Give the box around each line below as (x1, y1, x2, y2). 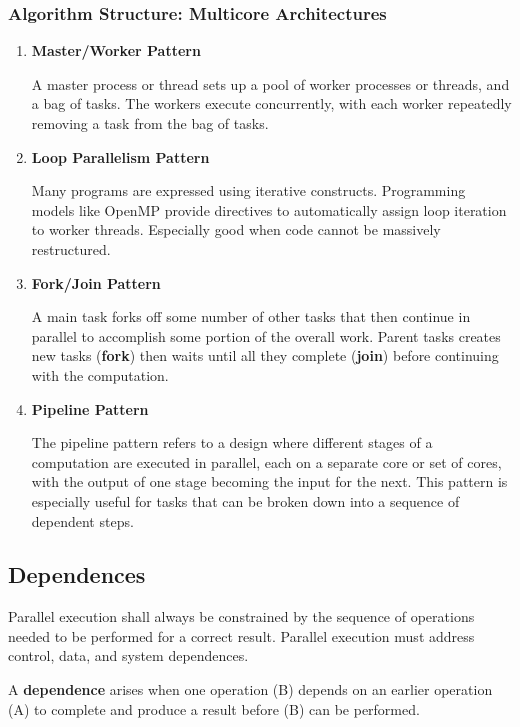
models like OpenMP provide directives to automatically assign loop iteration (31, 199, 507, 220)
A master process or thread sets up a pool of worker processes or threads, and (31, 73, 510, 94)
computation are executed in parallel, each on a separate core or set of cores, (31, 451, 502, 472)
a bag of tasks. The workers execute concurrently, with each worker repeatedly (31, 93, 512, 114)
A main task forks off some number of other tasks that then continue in (31, 306, 471, 327)
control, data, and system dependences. (8, 645, 249, 666)
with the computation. (31, 364, 169, 385)
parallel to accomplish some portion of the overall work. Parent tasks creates (31, 325, 501, 346)
